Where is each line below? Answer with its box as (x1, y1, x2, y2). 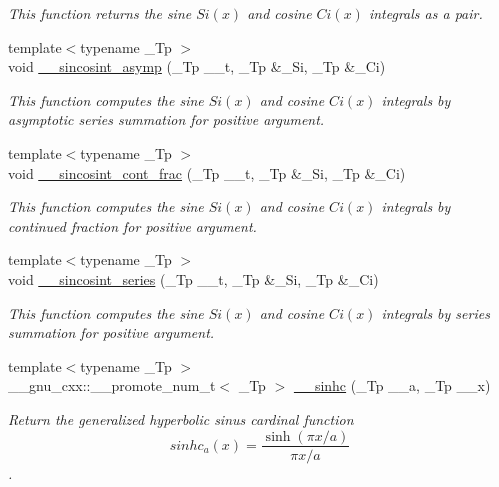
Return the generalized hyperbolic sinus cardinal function (8, 408, 354, 429)
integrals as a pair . (368, 3, 483, 23)
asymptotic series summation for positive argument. (8, 109, 325, 130)
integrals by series (381, 302, 490, 323)
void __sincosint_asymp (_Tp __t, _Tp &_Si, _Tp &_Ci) (8, 56, 386, 77)
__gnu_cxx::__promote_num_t (8, 375, 216, 396)
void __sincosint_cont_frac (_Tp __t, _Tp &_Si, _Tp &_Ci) (8, 162, 406, 183)
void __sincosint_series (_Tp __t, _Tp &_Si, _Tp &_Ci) (8, 268, 379, 289)
